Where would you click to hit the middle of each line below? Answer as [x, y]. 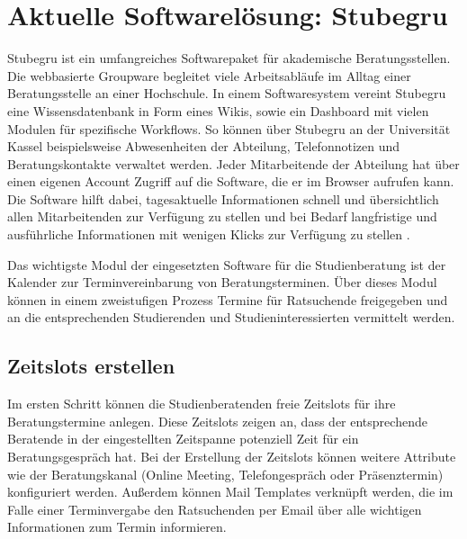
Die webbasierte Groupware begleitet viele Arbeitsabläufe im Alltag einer [209, 75]
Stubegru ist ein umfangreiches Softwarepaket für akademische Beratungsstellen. [229, 58]
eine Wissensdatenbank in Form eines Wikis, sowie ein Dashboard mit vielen [218, 110]
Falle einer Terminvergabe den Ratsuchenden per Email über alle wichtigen [215, 509]
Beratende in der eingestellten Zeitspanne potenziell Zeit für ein [183, 439]
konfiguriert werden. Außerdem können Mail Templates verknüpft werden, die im [230, 492]
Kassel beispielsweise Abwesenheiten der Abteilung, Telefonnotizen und [204, 146]
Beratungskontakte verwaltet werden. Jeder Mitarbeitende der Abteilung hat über [233, 163]
